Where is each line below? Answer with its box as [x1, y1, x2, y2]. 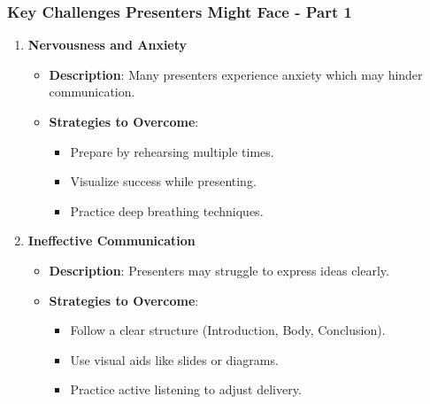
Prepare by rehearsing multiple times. [70, 142, 274, 160]
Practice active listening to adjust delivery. [70, 380, 302, 399]
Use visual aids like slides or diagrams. [70, 350, 279, 369]
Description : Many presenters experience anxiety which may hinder [49, 65, 423, 83]
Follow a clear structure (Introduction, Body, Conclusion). [70, 321, 386, 339]
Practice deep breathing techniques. [70, 201, 264, 220]
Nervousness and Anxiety [27, 35, 188, 54]
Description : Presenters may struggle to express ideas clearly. [49, 260, 389, 279]
